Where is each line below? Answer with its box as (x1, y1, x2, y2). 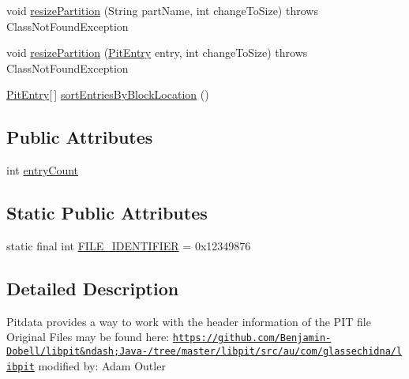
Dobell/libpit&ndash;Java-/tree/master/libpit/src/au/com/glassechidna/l (6, 346, 403, 358)
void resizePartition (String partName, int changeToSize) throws (6, 2, 318, 18)
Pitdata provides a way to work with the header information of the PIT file (6, 313, 371, 329)
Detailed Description (6, 276, 179, 300)
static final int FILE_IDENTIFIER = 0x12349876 (6, 237, 251, 253)
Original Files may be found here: (6, 328, 170, 345)
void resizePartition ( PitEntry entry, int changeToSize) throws (6, 44, 308, 61)
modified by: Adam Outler (38, 357, 166, 373)
